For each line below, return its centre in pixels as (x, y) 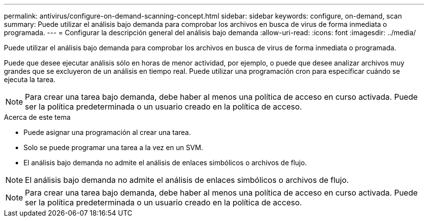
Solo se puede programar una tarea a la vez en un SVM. (113, 147)
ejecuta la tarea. (30, 79)
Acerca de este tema (37, 117)
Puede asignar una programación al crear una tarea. (107, 132)
